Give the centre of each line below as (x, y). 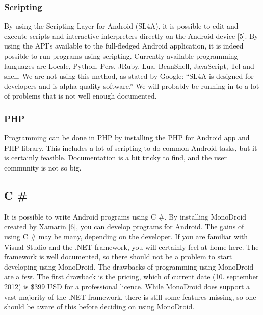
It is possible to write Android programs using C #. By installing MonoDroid (125, 216)
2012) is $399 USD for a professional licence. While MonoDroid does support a (127, 286)
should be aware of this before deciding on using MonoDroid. (99, 307)
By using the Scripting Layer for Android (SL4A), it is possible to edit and (121, 26)
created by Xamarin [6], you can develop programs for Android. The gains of (124, 226)
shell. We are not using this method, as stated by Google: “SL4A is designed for (129, 76)
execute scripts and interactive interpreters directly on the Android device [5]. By (131, 35)
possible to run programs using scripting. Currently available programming (121, 56)
